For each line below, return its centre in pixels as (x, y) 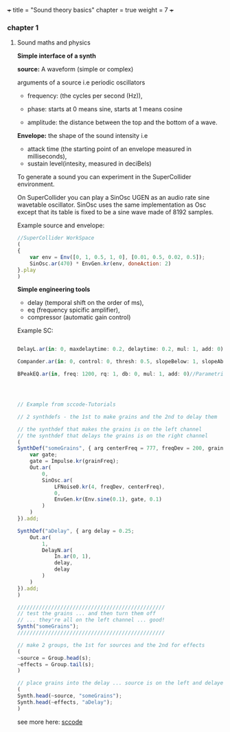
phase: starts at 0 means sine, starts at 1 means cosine (105, 109)
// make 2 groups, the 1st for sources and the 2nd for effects (111, 645)
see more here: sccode (50, 722)
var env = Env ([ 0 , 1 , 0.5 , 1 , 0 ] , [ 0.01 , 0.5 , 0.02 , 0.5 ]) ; (117, 257)
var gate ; (44, 455)
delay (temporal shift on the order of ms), (85, 303)
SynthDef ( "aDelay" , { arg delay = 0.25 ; (76, 531)
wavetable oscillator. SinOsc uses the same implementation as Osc (112, 205)
